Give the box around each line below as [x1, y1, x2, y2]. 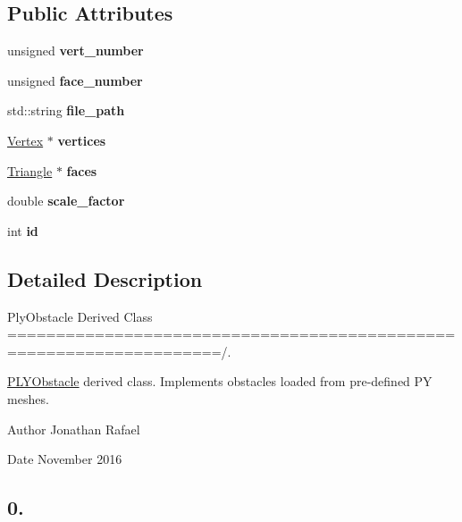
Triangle [7, 161, 53, 180]
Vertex [7, 130, 44, 149]
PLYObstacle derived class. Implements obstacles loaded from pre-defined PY [7, 372, 433, 391]
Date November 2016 [7, 450, 122, 468]
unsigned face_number [7, 71, 143, 89]
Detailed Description [7, 265, 203, 292]
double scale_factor [7, 191, 125, 210]
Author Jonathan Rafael [7, 419, 140, 438]
